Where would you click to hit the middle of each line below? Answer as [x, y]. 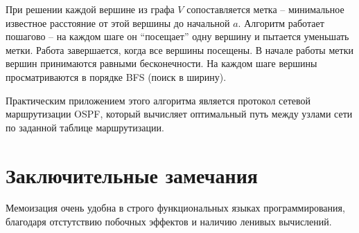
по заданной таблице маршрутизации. [85, 127]
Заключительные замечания [132, 175]
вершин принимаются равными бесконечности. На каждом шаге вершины [161, 63]
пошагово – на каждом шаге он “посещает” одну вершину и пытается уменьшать [177, 36]
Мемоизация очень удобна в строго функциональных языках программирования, [175, 208]
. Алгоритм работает [281, 22]
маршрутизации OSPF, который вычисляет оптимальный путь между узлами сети [179, 114]
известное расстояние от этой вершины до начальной [118, 22]
